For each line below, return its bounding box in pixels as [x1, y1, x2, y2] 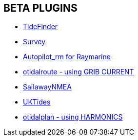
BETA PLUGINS [3, 2, 78, 14]
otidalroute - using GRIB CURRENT [23, 68, 134, 76]
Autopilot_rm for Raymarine [23, 52, 111, 61]
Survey [23, 37, 46, 46]
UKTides [23, 98, 51, 106]
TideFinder [23, 22, 58, 31]
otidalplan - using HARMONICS [23, 113, 123, 122]
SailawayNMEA [23, 83, 72, 91]
